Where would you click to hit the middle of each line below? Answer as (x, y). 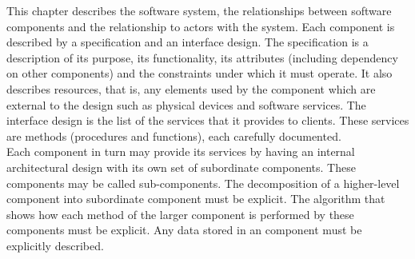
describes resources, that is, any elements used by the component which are (191, 88)
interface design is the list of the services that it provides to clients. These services (208, 120)
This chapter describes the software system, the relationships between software (199, 10)
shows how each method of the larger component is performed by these (180, 214)
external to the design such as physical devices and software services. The (186, 104)
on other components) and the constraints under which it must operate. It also (200, 73)
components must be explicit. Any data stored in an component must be (184, 230)
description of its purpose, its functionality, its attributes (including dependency (202, 57)
